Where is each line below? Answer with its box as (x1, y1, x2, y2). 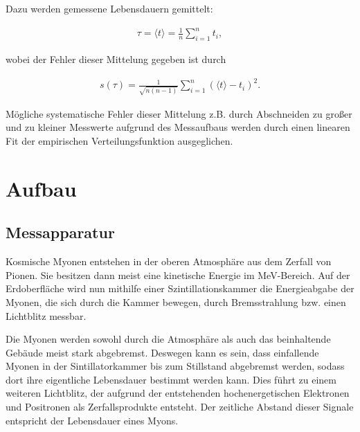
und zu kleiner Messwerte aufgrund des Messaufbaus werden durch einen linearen (6, 120, 350, 134)
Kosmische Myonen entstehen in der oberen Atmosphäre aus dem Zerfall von (6, 254, 332, 269)
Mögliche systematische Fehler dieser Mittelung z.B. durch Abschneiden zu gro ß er (6, 106, 352, 120)
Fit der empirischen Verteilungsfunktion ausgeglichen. (6, 133, 233, 147)
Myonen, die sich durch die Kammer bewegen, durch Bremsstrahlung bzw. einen (6, 294, 346, 309)
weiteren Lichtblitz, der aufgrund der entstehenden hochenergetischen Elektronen (6, 386, 350, 400)
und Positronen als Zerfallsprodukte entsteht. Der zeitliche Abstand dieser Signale (6, 399, 354, 414)
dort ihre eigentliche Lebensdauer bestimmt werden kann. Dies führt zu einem (6, 372, 336, 386)
